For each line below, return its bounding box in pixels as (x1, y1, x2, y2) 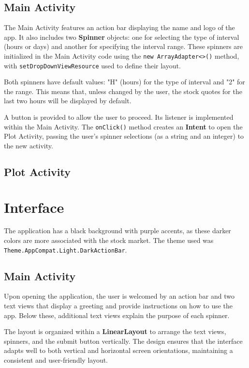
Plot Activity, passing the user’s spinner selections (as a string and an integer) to (4, 131, 244, 141)
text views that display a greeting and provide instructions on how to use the (4, 301, 233, 311)
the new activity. (4, 140, 53, 150)
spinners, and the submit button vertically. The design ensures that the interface (4, 336, 243, 346)
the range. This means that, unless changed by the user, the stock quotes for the (4, 86, 242, 96)
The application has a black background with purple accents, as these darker (4, 225, 231, 236)
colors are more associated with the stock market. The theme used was (4, 235, 214, 245)
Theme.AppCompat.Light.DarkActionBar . (4, 244, 127, 255)
